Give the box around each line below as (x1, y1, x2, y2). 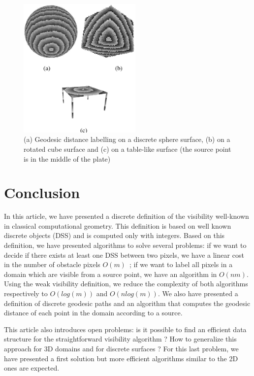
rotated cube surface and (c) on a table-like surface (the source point (24, 143, 231, 154)
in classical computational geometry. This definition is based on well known (4, 220, 231, 231)
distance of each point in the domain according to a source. (4, 308, 183, 318)
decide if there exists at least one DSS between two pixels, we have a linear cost (4, 249, 244, 260)
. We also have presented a (158, 288, 238, 299)
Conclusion (4, 182, 80, 203)
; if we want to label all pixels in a (129, 259, 233, 270)
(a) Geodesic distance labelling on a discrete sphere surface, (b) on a (24, 134, 230, 144)
